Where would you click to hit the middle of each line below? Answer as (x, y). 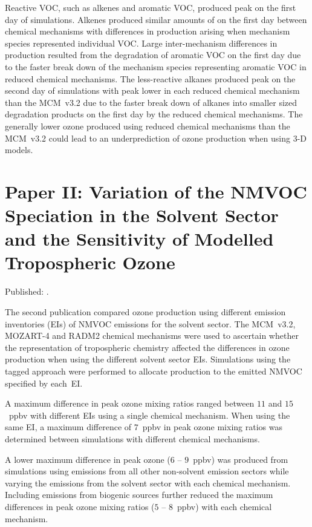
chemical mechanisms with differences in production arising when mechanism (148, 31)
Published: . (27, 291)
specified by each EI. (44, 383)
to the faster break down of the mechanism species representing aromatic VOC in (156, 66)
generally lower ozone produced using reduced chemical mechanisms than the (148, 126)
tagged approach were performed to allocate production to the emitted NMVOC (154, 371)
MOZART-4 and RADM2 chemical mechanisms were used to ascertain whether (152, 336)
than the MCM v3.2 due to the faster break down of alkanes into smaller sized (151, 102)
